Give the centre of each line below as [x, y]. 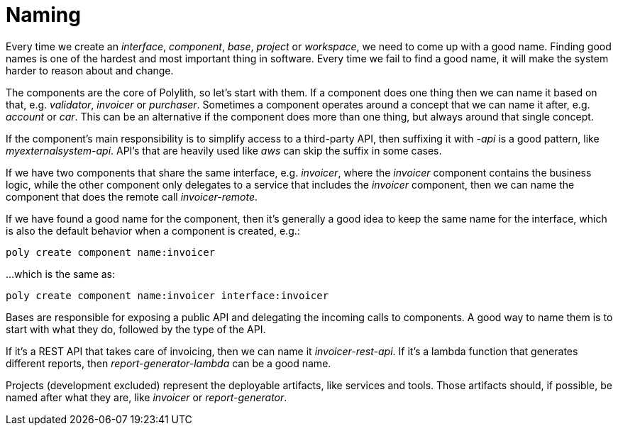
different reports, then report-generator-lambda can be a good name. [169, 363]
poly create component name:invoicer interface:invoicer [167, 295]
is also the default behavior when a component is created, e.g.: [153, 230]
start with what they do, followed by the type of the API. [136, 329]
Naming [43, 15]
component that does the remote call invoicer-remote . [132, 196]
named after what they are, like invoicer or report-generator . [147, 397]
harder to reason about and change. [90, 70]
